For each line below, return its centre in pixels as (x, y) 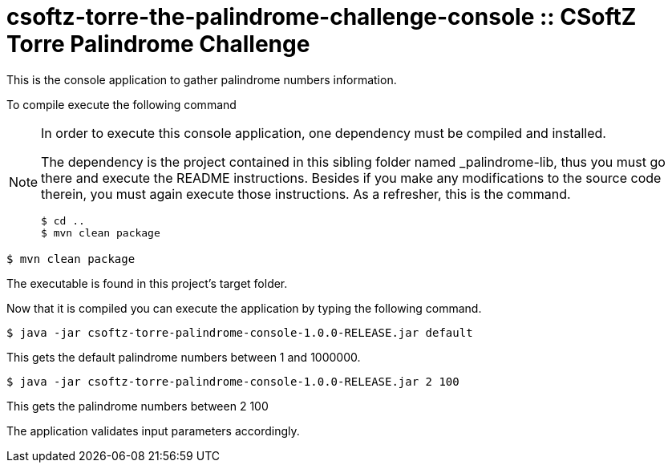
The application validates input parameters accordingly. (153, 431)
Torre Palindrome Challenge (158, 44)
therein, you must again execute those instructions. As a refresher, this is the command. (306, 194)
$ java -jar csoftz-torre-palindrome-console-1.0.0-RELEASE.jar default (240, 332)
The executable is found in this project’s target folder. (147, 283)
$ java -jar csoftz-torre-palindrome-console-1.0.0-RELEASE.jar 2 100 (233, 381)
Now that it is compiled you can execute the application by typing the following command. (244, 308)
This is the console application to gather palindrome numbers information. (202, 79)
